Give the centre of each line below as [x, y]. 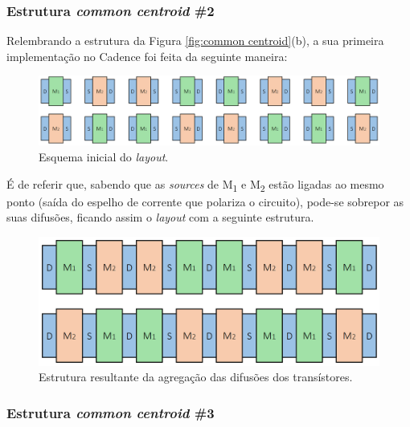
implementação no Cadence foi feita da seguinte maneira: [147, 56]
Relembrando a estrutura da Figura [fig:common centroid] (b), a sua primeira [195, 41]
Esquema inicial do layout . [104, 156]
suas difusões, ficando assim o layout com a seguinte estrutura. [160, 217]
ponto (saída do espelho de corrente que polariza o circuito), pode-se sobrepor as [205, 201]
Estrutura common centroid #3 [111, 412]
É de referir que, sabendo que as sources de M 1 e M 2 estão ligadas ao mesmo [195, 185]
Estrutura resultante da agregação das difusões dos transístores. [196, 377]
